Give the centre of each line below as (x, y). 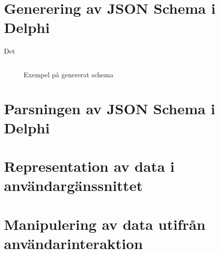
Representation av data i (89, 166)
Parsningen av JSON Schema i (110, 108)
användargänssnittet (73, 185)
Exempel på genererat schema (68, 74)
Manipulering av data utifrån (105, 224)
